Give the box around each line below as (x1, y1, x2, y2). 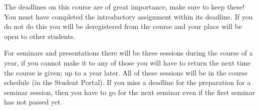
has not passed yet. (4, 96, 62, 107)
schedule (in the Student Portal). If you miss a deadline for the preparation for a (4, 77, 251, 87)
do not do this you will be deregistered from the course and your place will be (4, 21, 242, 31)
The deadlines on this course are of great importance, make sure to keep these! (4, 1, 245, 11)
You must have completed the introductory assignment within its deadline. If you (4, 11, 253, 21)
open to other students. (4, 30, 75, 41)
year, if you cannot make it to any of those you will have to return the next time (4, 57, 251, 67)
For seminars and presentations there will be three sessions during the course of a (4, 47, 253, 58)
